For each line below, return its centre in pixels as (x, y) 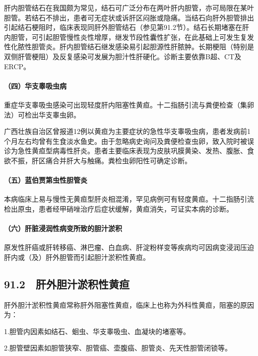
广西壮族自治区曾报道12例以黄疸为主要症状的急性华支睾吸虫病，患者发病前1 (127, 131)
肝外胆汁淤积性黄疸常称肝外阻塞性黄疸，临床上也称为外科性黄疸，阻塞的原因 (129, 304)
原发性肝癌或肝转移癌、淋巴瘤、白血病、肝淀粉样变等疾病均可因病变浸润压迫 (129, 247)
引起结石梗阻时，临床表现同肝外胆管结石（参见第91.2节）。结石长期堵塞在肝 (127, 27)
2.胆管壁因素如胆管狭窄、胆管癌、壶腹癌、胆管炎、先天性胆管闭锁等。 (118, 348)
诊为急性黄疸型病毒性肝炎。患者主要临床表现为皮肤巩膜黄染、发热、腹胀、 (126, 151)
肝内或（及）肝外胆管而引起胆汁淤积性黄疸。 (77, 257)
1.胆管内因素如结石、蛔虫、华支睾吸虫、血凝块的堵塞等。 (97, 331)
